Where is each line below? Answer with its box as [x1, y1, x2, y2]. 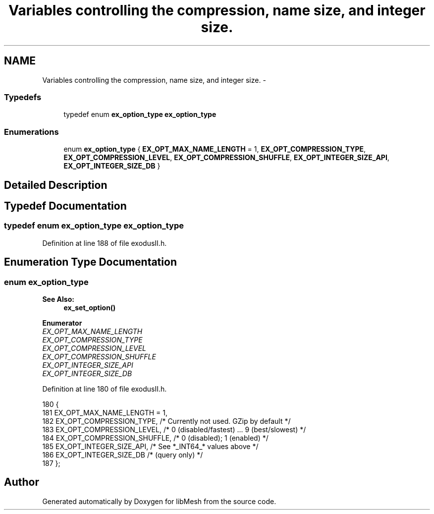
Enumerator [42, 318, 82, 327]
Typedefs [4, 92, 42, 102]
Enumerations [4, 126, 59, 137]
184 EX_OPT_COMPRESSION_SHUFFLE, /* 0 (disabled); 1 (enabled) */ [42, 433, 269, 442]
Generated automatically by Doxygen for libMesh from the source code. [42, 497, 276, 506]
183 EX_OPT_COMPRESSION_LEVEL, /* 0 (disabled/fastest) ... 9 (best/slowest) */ [42, 425, 306, 434]
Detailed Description [4, 178, 108, 191]
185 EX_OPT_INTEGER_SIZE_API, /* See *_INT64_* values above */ [42, 442, 259, 451]
